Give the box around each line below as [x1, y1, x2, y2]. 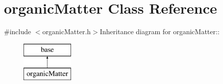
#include [4, 26, 31, 37]
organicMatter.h [42, 26, 91, 37]
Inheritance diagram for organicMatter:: [99, 26, 220, 37]
